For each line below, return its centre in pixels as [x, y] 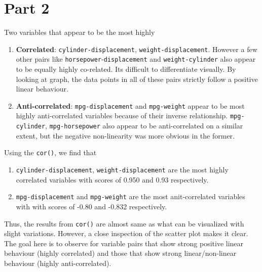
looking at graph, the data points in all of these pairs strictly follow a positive [137, 79]
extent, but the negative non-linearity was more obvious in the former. [125, 135]
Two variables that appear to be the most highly [80, 32]
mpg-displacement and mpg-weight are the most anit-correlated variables [130, 196]
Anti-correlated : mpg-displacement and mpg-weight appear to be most [130, 105]
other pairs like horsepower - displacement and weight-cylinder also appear [136, 59]
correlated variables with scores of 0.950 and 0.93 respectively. [112, 179]
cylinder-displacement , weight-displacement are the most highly [122, 170]
